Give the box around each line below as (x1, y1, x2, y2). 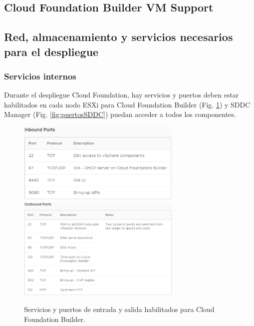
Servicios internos (4, 69, 76, 82)
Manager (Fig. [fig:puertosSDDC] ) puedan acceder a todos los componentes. (4, 109, 236, 119)
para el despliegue (4, 43, 99, 59)
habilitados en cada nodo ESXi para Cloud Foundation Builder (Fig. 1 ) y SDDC (4, 99, 251, 109)
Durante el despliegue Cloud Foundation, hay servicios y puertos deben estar (4, 89, 239, 100)
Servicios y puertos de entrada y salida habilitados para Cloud (24, 303, 215, 314)
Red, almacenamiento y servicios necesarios (4, 29, 233, 44)
